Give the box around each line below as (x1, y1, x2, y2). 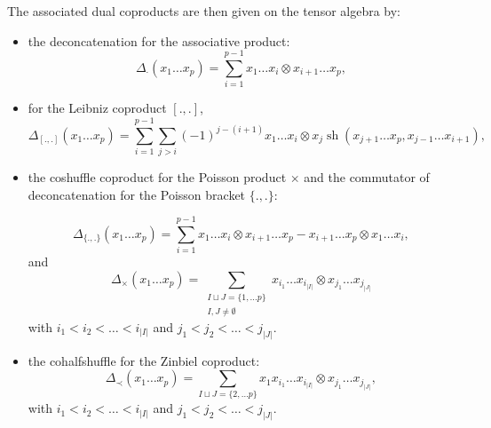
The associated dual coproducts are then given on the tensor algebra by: (7, 2, 401, 20)
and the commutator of (304, 168, 430, 186)
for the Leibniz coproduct (28, 99, 167, 117)
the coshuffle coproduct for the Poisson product (28, 168, 287, 186)
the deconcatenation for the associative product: (28, 31, 290, 50)
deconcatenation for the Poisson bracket (28, 185, 246, 203)
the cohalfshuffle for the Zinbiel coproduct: (28, 351, 260, 369)
